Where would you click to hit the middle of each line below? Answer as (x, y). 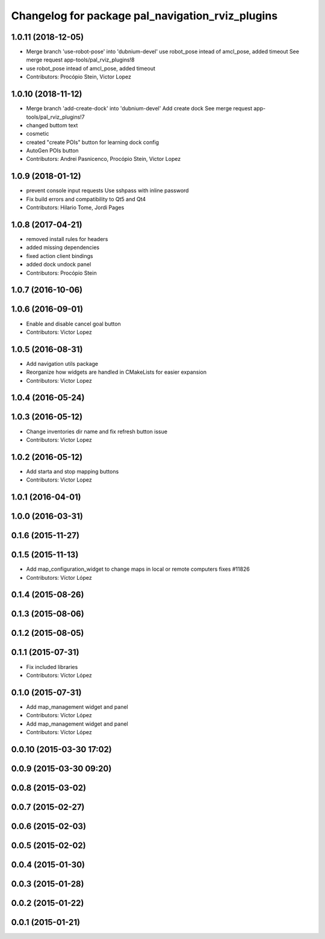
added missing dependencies (63, 248)
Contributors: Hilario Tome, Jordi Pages (75, 207)
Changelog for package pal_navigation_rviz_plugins (144, 16)
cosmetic (38, 134)
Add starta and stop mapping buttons (73, 471)
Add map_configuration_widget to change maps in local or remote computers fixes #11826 (138, 569)
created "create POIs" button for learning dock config (93, 142)
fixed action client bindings (60, 256)
